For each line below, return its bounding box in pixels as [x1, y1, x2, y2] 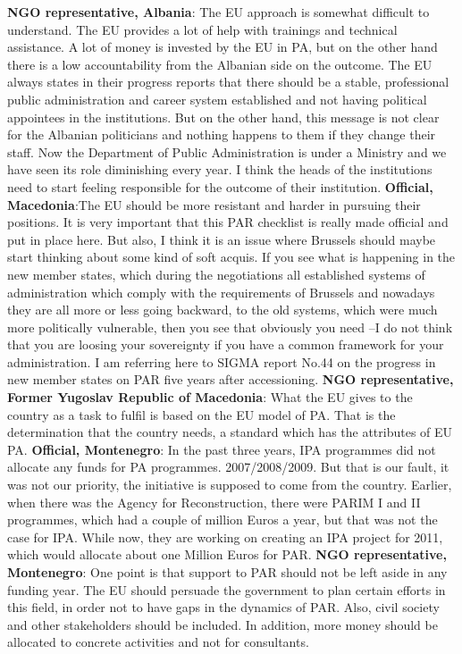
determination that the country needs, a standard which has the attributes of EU [7, 423, 453, 441]
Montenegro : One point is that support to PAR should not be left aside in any [7, 563, 448, 581]
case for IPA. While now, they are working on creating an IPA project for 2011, [7, 527, 443, 546]
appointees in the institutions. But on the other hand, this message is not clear [7, 107, 440, 126]
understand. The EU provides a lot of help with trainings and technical [7, 20, 398, 38]
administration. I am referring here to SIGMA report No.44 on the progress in [7, 352, 436, 371]
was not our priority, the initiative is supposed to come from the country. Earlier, [7, 475, 452, 494]
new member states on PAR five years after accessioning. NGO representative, [7, 370, 454, 389]
